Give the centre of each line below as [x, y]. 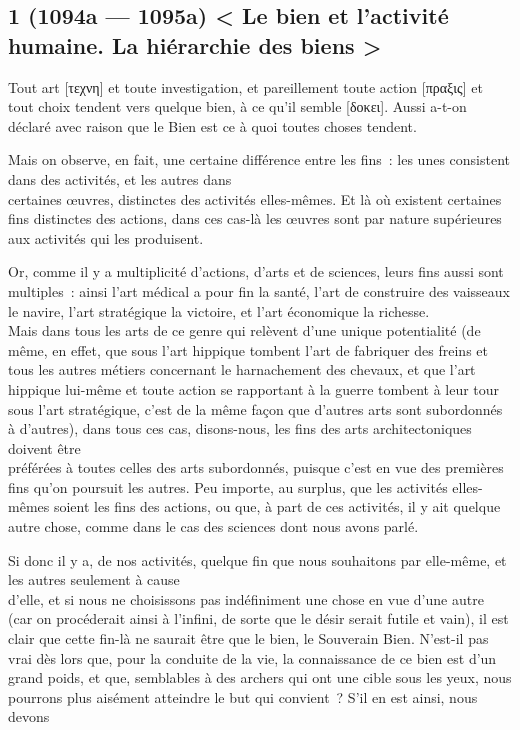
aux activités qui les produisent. [106, 237]
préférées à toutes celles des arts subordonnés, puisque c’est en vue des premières [256, 467]
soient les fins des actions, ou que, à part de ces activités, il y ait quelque [277, 506]
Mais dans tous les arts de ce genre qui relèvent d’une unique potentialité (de [244, 330]
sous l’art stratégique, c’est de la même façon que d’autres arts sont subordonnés [255, 408]
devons [29, 716]
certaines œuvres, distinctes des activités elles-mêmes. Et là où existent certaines [255, 198]
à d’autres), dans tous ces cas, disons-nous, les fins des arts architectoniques [240, 428]
